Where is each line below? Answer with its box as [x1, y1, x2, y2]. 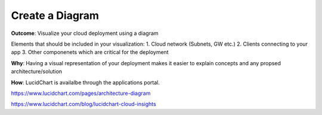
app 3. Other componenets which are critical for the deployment [11, 49, 169, 56]
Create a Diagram [11, 9, 100, 22]
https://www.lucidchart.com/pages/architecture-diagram [11, 90, 151, 97]
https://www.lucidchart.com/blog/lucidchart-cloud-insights [11, 101, 156, 108]
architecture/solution [11, 68, 63, 75]
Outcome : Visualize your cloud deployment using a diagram [11, 30, 159, 37]
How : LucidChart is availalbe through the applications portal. [11, 79, 160, 86]
